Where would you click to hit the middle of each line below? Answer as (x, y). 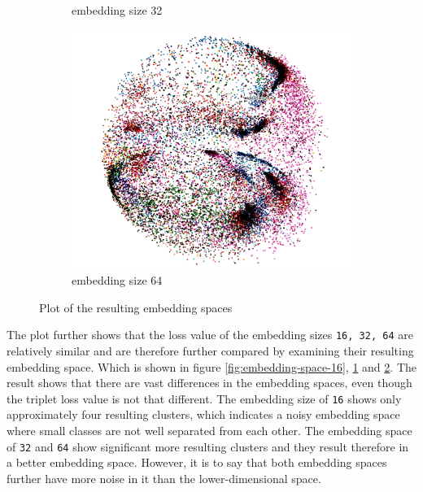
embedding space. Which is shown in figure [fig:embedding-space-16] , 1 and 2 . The (211, 366)
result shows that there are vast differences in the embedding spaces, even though (209, 383)
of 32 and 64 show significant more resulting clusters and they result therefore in (208, 446)
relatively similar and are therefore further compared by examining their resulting (210, 350)
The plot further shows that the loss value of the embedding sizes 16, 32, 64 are (210, 335)
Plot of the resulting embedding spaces (136, 307)
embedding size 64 (117, 280)
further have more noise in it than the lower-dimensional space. (164, 478)
